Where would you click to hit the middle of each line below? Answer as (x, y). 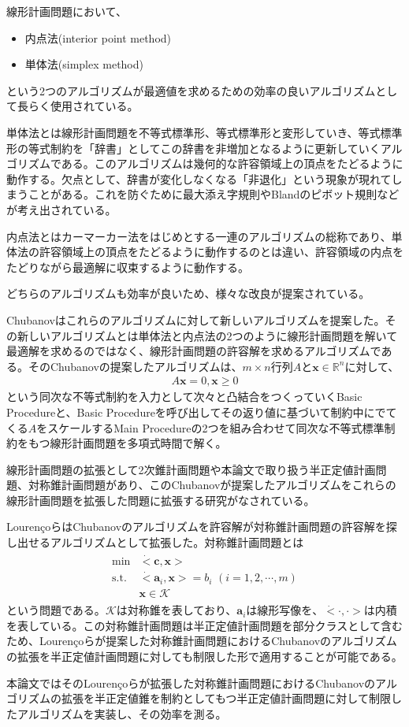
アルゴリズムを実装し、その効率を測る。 (122, 713)
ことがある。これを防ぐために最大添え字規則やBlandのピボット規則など (214, 194)
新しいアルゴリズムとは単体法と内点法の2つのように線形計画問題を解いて (207, 335)
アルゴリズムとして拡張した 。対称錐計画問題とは (177, 542)
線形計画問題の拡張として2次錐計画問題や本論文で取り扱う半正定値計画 (191, 469)
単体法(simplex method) (84, 64)
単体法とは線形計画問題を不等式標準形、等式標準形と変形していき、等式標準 (204, 132)
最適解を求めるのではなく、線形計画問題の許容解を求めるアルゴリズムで (194, 351)
